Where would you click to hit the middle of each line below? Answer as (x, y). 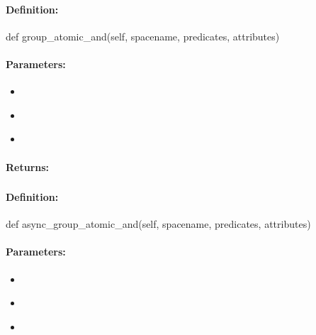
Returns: (28, 166)
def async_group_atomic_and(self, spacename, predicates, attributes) (158, 224)
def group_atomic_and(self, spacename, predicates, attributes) (143, 36)
